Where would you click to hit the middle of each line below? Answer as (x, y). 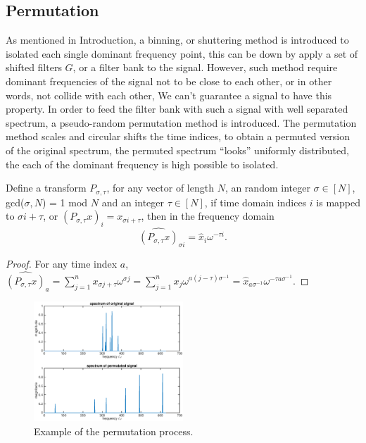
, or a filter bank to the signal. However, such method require (205, 67)
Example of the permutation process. (114, 431)
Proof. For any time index (62, 263)
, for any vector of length (160, 188)
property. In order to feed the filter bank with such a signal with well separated (177, 109)
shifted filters (34, 67)
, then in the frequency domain (208, 216)
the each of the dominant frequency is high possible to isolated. (142, 164)
